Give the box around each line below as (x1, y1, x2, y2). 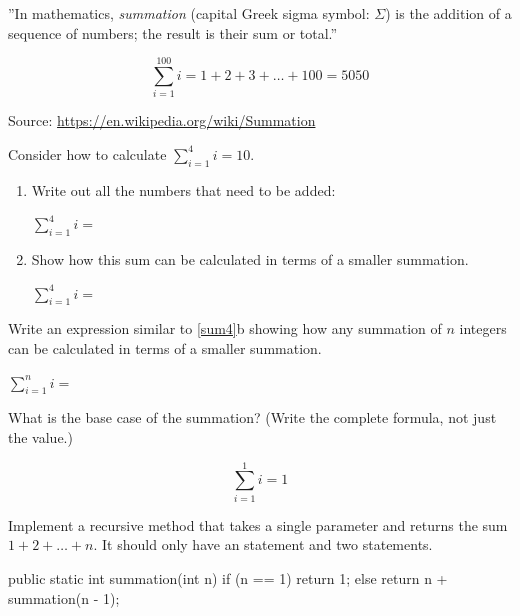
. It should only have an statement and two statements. (93, 534, 433, 555)
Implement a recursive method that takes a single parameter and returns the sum (8, 514, 508, 535)
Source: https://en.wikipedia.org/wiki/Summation (8, 110, 316, 131)
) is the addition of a (385, 3, 512, 23)
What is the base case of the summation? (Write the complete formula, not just (8, 407, 497, 428)
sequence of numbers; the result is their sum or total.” (8, 22, 338, 43)
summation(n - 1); (8, 587, 120, 608)
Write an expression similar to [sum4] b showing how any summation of (8, 318, 442, 339)
